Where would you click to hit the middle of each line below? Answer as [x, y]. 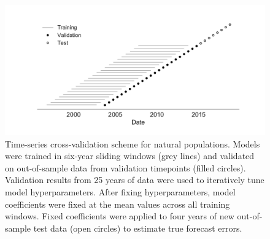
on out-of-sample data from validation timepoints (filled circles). [125, 167]
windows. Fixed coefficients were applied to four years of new [120, 216]
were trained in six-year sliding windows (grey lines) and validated [130, 156]
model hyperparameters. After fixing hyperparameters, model [120, 191]
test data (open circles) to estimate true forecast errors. [138, 228]
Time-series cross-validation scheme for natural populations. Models [133, 143]
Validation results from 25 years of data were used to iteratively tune [135, 180]
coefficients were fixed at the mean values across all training [118, 204]
